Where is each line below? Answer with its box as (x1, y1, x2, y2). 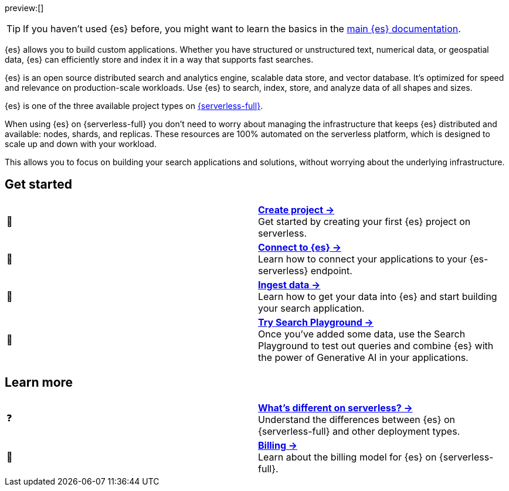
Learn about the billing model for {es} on (258, 451, 437, 463)
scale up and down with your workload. (5, 139, 157, 149)
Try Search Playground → (258, 316, 374, 328)
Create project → (258, 203, 335, 216)
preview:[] (5, 3, 44, 13)
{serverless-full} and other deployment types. (258, 425, 460, 437)
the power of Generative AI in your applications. (258, 351, 469, 363)
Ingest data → (258, 278, 321, 291)
